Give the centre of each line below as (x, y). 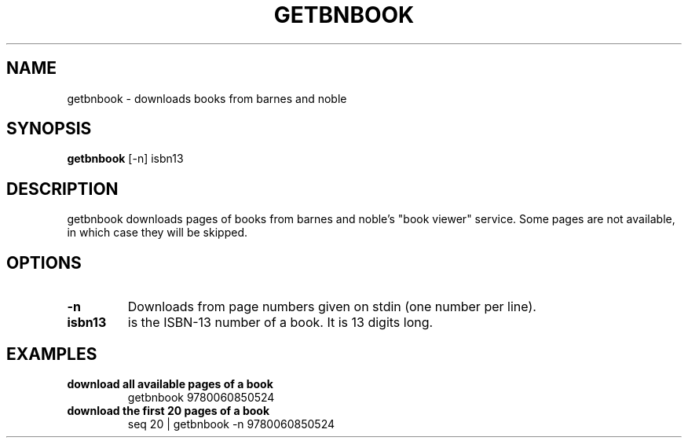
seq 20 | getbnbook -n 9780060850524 (231, 424)
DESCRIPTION (62, 189)
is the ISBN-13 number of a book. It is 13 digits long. (280, 323)
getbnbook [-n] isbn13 (125, 159)
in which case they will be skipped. (157, 233)
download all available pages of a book (170, 383)
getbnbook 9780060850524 (201, 397)
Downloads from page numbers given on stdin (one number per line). (332, 307)
